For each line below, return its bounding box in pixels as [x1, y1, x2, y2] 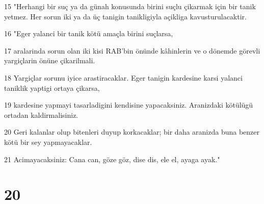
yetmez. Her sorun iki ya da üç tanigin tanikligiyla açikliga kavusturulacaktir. [4, 11, 247, 21]
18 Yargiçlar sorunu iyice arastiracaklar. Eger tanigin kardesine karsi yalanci [4, 72, 243, 83]
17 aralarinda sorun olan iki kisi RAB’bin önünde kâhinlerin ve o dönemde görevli [4, 45, 260, 56]
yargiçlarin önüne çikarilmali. [4, 55, 95, 66]
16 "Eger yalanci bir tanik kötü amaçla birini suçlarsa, [4, 28, 173, 39]
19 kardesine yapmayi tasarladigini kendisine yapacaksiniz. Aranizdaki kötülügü [4, 99, 253, 110]
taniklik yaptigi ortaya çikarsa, [4, 82, 100, 93]
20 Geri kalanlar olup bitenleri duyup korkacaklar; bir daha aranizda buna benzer [4, 126, 260, 137]
